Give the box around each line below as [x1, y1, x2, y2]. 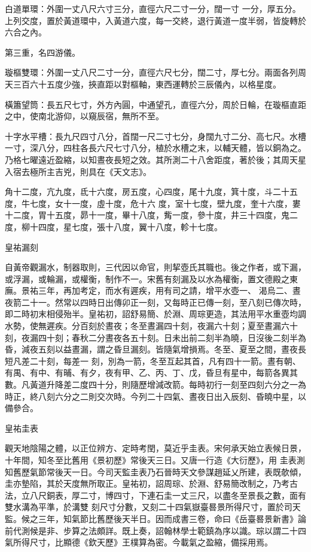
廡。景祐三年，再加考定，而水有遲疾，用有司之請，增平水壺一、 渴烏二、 [5, 284, 292, 297]
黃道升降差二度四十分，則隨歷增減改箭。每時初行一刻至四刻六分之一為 [29, 378, 306, 391]
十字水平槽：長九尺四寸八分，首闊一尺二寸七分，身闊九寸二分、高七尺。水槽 [5, 129, 306, 142]
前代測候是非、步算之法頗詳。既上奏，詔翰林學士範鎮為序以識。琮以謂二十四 [5, 524, 306, 536]
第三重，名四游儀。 [5, 46, 80, 58]
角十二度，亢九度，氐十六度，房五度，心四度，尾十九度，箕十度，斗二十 [5, 185, 289, 198]
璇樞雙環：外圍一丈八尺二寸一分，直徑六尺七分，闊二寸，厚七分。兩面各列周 [5, 66, 306, 79]
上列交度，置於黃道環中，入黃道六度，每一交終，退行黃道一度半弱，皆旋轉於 [5, 14, 306, 26]
